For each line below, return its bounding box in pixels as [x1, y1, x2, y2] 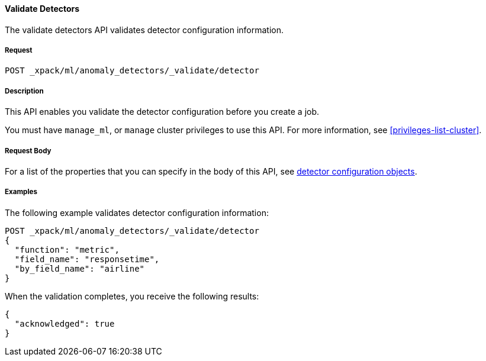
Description [5, 86, 44, 95]
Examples [5, 188, 37, 196]
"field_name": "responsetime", [14, 254, 160, 264]
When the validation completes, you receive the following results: [5, 291, 259, 301]
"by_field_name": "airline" [14, 263, 145, 273]
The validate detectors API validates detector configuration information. [5, 24, 284, 35]
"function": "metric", [14, 244, 120, 254]
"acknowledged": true [14, 318, 115, 328]
